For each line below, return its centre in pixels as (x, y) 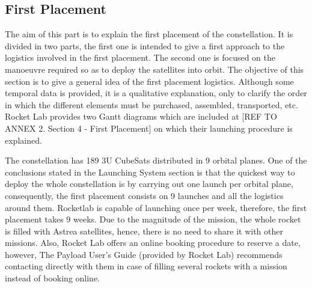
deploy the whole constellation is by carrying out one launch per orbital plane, (149, 184)
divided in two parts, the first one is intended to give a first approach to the (145, 45)
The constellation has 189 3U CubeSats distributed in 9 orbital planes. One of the (156, 160)
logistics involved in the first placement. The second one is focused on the (140, 57)
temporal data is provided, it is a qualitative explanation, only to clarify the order (156, 93)
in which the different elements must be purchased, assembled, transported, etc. (151, 104)
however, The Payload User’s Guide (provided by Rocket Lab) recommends (144, 254)
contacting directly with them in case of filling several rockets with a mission (146, 266)
